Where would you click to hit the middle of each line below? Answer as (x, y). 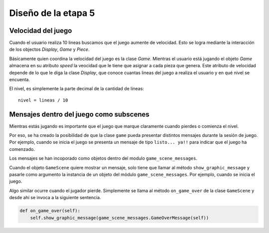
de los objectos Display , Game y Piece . (49, 49)
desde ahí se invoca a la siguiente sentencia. (55, 198)
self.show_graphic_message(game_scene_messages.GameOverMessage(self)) (120, 218)
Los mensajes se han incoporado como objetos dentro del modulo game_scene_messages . (103, 158)
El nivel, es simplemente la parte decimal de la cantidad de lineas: (77, 89)
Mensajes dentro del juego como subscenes (79, 114)
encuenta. (19, 80)
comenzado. (22, 149)
